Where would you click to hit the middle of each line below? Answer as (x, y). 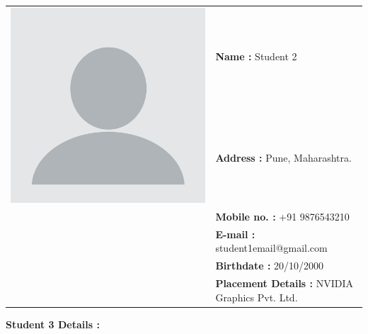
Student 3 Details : (53, 324)
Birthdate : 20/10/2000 (270, 266)
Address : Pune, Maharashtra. (283, 157)
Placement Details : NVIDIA (284, 283)
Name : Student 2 (256, 56)
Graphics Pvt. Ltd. (257, 297)
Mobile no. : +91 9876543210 (282, 216)
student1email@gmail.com (271, 248)
